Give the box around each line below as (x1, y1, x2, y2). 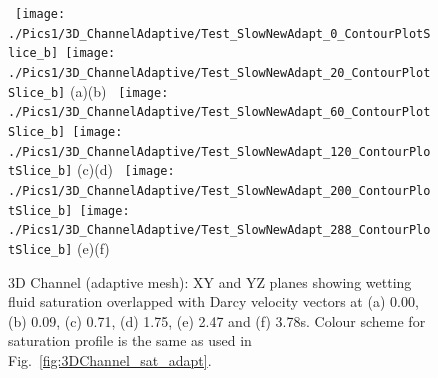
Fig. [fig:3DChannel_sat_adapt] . (8, 349, 212, 370)
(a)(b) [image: (69, 80, 169, 101)
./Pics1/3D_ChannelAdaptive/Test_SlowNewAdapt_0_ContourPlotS (8, 26, 431, 41)
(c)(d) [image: (77, 159, 175, 180)
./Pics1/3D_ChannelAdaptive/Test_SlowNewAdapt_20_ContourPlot (8, 65, 431, 80)
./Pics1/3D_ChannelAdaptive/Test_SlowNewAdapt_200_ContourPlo (8, 183, 431, 198)
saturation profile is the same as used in (8, 330, 252, 351)
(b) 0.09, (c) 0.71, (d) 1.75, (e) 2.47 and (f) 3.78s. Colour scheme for (8, 310, 426, 331)
